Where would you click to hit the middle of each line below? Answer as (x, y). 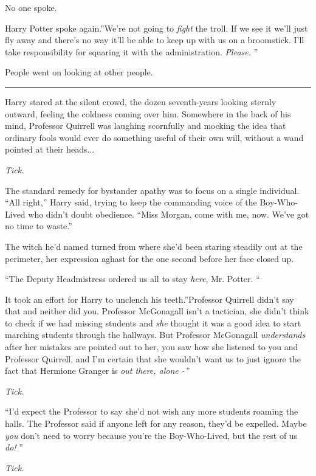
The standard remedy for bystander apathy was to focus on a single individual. (152, 190)
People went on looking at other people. (79, 72)
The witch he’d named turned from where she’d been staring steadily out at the (154, 246)
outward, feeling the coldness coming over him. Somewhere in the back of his (148, 113)
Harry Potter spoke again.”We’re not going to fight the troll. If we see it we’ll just (156, 28)
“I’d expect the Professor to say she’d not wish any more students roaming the (152, 411)
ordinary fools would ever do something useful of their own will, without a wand (154, 137)
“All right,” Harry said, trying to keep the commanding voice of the (131, 202)
